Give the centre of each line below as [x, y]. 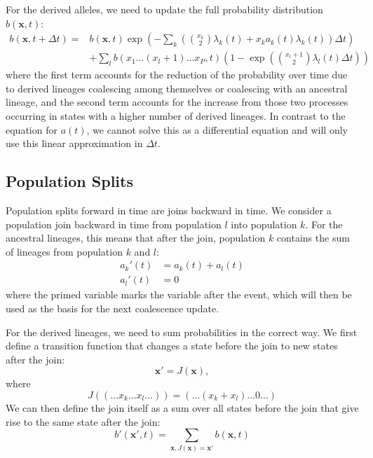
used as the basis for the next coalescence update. [113, 308]
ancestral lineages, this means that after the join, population [136, 238]
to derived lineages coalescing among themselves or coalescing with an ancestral [177, 88]
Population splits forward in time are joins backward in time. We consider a [169, 210]
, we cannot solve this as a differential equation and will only [217, 129]
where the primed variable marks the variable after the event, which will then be [179, 294]
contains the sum [313, 238]
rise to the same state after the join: [83, 421]
